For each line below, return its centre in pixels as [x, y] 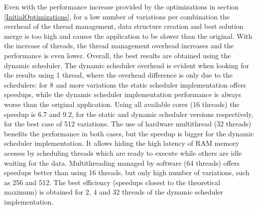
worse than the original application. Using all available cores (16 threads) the [122, 104]
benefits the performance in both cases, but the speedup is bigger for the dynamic [129, 133]
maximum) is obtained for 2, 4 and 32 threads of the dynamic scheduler [114, 192]
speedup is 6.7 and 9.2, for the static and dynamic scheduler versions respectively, [129, 114]
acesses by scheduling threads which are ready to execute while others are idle [123, 153]
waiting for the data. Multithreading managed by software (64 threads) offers [122, 162]
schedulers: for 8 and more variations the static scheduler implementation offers [125, 84]
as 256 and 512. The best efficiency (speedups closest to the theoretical [112, 182]
